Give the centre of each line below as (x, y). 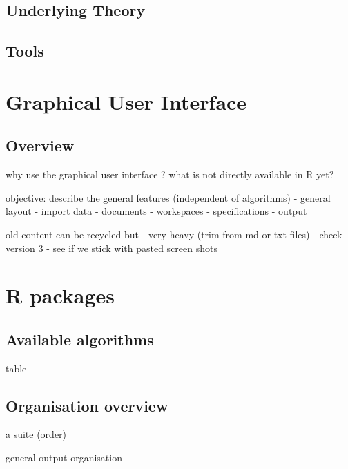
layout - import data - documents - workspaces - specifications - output (156, 211)
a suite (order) (36, 434)
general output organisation (64, 458)
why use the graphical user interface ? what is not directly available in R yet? (170, 174)
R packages (60, 295)
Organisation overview (87, 405)
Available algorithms (80, 339)
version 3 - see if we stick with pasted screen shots (112, 248)
